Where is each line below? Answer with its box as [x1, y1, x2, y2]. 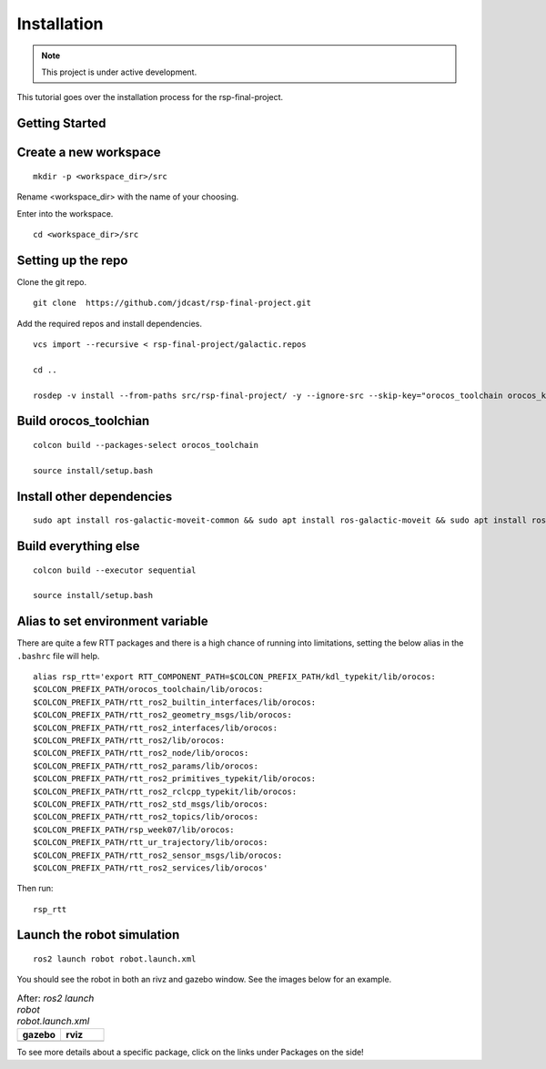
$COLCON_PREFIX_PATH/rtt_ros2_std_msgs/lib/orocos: [33, 799, 268, 809]
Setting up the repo [16, 252, 128, 268]
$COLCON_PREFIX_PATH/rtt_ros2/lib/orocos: [33, 735, 226, 746]
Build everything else [16, 538, 140, 554]
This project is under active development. [41, 66, 197, 77]
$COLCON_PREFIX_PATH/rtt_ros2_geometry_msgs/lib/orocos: [33, 710, 293, 720]
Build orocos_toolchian [16, 413, 150, 429]
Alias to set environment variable [16, 614, 208, 629]
